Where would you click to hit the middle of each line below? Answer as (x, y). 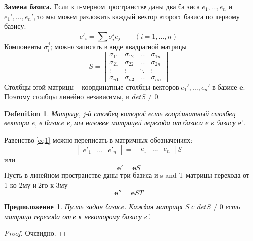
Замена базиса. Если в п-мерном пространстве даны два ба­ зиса (102, 6)
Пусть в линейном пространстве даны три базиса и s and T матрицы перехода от (127, 175)
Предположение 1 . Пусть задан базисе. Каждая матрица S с (100, 207)
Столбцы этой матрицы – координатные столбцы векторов (92, 87)
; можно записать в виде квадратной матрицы (118, 46)
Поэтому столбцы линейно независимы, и (67, 97)
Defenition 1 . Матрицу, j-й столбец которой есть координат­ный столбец (120, 113)
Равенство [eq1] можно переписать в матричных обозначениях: (99, 140)
